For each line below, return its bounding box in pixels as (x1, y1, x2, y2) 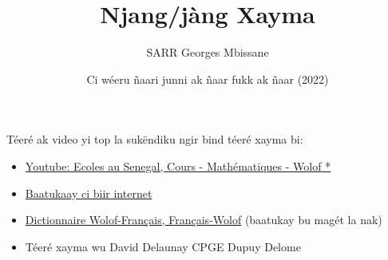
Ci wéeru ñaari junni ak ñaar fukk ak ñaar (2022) (86, 70, 329, 87)
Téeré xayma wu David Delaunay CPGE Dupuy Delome (25, 238, 301, 254)
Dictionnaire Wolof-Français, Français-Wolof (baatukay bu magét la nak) (25, 211, 382, 228)
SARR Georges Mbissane (146, 44, 269, 61)
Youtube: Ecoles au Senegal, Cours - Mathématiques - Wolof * (25, 157, 331, 174)
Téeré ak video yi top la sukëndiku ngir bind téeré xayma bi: (6, 131, 303, 148)
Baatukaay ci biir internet (25, 184, 152, 201)
